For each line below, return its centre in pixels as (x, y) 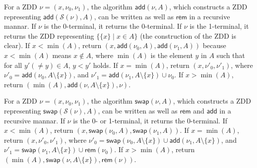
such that (231, 55)
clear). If (17, 45)
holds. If (105, 65)
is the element (172, 55)
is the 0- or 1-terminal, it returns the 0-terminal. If (150, 120)
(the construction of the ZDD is (188, 35)
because (214, 45)
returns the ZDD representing (49, 35)
